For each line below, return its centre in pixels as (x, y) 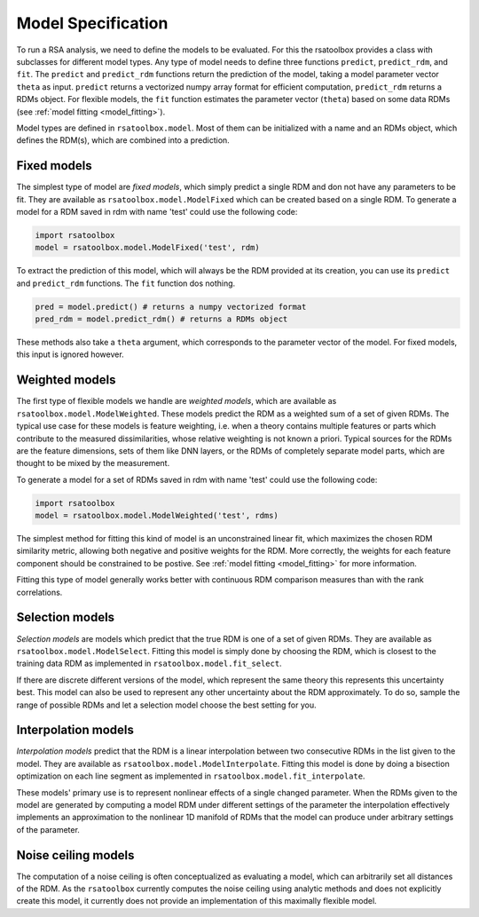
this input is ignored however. (70, 354)
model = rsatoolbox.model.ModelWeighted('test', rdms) (157, 516)
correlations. (39, 592)
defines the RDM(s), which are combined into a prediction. (123, 140)
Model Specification (92, 23)
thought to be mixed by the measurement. (93, 463)
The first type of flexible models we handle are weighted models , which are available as (177, 401)
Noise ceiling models (75, 855)
